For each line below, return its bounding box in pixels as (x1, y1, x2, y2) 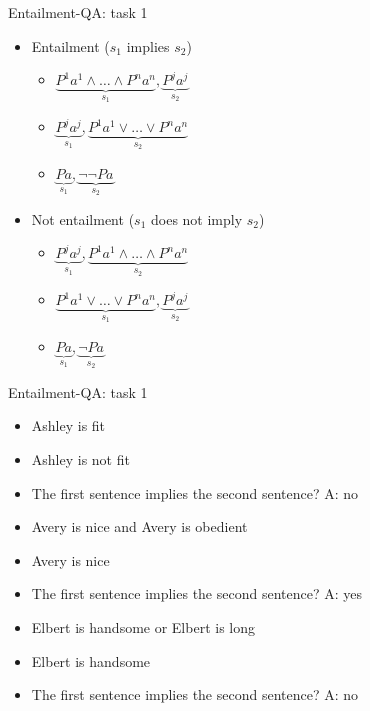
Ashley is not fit (31, 449, 130, 470)
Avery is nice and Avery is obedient (31, 516, 248, 537)
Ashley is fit (31, 415, 106, 436)
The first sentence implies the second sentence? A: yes (31, 583, 362, 604)
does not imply (151, 208, 243, 229)
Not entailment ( (31, 208, 135, 229)
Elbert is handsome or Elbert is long (31, 617, 255, 637)
